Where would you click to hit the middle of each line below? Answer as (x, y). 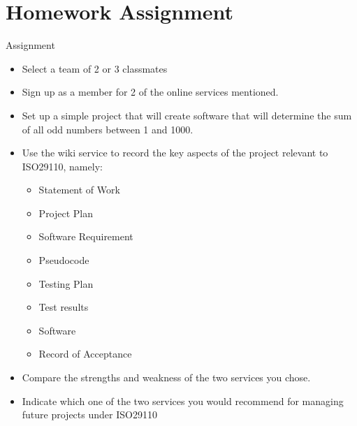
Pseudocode (64, 260)
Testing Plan (66, 283)
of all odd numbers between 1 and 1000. (108, 129)
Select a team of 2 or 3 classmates (95, 68)
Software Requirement (86, 236)
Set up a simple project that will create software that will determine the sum (187, 115)
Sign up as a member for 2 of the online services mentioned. (150, 92)
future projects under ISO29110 (89, 414)
